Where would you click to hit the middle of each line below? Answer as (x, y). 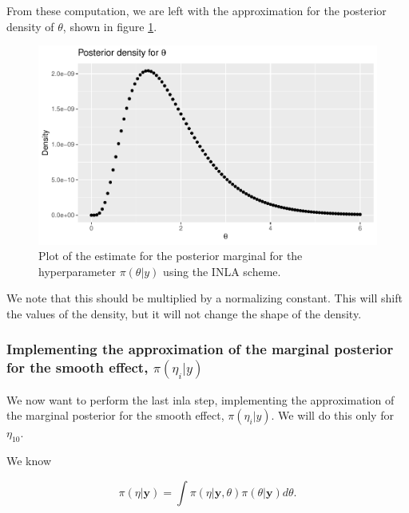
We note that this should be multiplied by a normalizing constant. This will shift (204, 298)
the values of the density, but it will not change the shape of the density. (184, 313)
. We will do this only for (332, 415)
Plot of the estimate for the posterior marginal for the (171, 256)
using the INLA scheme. (222, 271)
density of (30, 26)
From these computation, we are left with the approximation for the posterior (197, 10)
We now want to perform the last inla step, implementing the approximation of (201, 399)
